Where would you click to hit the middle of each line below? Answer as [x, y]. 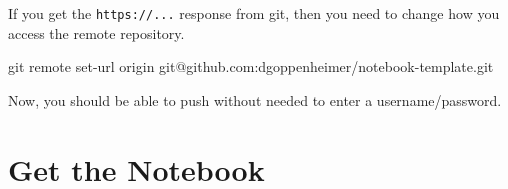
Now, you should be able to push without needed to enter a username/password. [255, 99]
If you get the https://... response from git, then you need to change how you [254, 13]
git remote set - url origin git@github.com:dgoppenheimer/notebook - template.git [251, 66]
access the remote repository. [96, 32]
